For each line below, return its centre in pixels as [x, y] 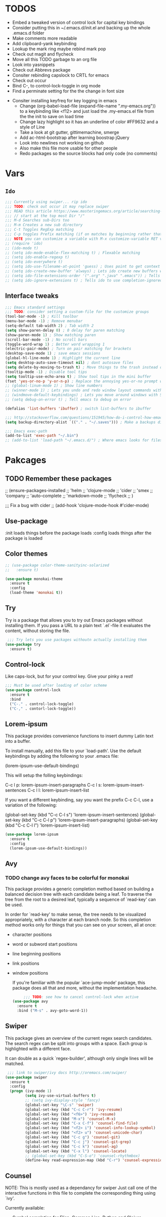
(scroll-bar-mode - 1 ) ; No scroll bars [46, 340]
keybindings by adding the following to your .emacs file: [62, 756]
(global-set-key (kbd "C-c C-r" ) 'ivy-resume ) [74, 1110]
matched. [15, 1064]
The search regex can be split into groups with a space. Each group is [76, 1043]
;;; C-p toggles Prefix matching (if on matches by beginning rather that [84, 234]
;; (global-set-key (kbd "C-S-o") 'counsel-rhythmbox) [83, 1156]
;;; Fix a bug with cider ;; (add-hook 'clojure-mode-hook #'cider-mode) [77, 505]
